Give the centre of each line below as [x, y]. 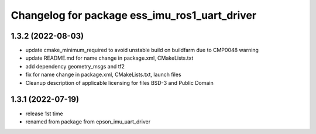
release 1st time [44, 114]
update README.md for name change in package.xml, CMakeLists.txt [109, 58]
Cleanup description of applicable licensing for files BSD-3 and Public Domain [119, 83]
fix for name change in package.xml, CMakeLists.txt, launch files [103, 75]
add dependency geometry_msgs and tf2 [75, 66]
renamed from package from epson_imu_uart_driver [88, 121]
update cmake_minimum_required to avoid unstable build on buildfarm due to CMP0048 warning [142, 50]
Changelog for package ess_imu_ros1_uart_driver [134, 15]
